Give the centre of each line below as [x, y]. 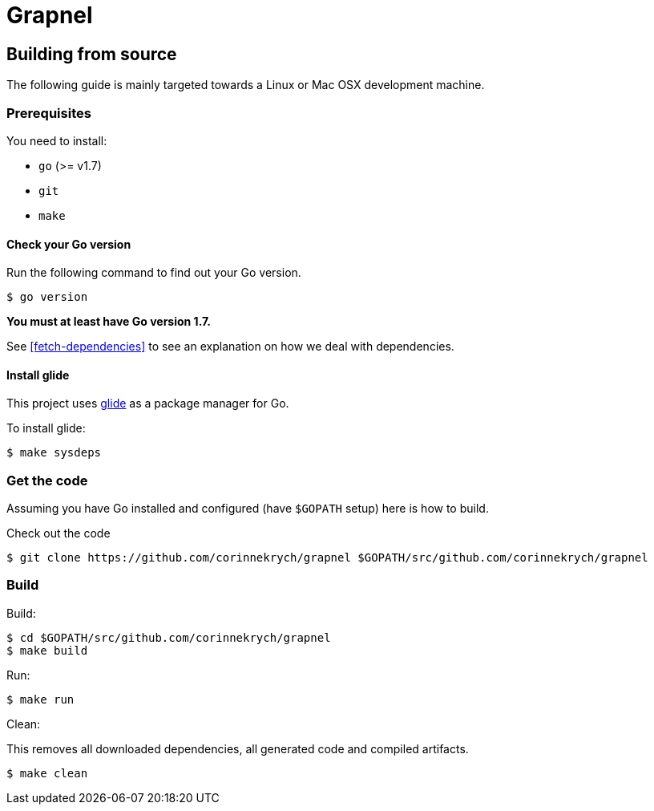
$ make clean [47, 773]
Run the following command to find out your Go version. [154, 273]
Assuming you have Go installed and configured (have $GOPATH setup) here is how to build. [248, 509]
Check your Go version [69, 244]
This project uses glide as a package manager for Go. [148, 403]
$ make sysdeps [54, 453]
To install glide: [46, 428]
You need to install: [57, 140]
